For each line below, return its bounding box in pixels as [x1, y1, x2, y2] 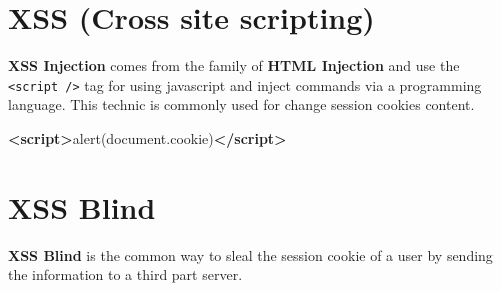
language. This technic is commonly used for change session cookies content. [8, 94, 475, 115]
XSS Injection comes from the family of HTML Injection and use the [8, 55, 460, 76]
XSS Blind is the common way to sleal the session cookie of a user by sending [8, 244, 493, 265]
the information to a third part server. [8, 264, 243, 285]
